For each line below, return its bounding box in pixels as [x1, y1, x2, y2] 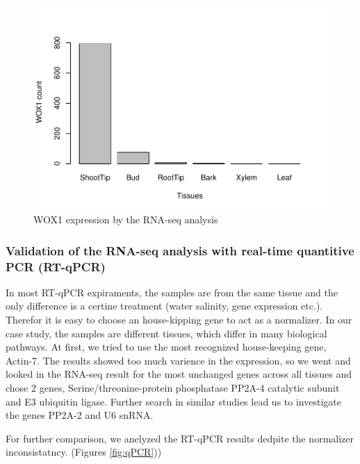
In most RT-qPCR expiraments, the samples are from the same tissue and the [6, 285, 338, 299]
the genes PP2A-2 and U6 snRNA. [6, 408, 154, 422]
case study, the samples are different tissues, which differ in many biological [6, 326, 327, 340]
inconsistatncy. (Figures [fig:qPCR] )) [6, 445, 162, 459]
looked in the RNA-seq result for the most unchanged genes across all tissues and [6, 367, 352, 381]
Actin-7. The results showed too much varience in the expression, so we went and [6, 353, 351, 367]
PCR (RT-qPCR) [6, 257, 106, 275]
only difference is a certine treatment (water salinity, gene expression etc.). [6, 298, 323, 313]
